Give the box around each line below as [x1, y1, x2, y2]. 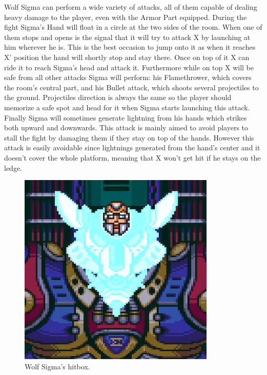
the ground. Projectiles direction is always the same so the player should [4, 92, 232, 103]
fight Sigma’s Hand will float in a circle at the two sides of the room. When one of [4, 22, 262, 32]
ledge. [4, 162, 22, 173]
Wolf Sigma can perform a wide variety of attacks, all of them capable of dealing [4, 2, 257, 12]
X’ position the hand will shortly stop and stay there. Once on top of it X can [4, 51, 250, 62]
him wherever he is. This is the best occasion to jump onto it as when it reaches [4, 42, 256, 52]
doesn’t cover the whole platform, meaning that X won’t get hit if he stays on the [4, 152, 261, 163]
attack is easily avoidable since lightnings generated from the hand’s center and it [4, 142, 260, 153]
